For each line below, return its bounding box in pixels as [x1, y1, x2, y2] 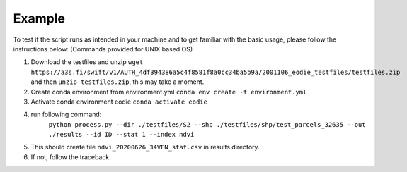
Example [13, 11, 65, 26]
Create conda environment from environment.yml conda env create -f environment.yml [30, 87, 307, 96]
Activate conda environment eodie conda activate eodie [30, 97, 208, 106]
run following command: [30, 110, 102, 119]
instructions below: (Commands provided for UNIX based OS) [13, 44, 193, 53]
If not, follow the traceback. [30, 152, 111, 161]
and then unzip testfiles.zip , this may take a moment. [30, 78, 205, 86]
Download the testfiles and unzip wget [30, 58, 144, 66]
